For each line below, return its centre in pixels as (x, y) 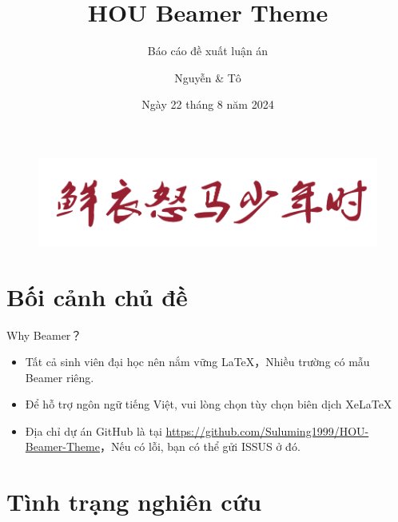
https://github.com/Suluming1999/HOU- (267, 430)
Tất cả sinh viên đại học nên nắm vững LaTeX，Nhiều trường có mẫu (197, 362)
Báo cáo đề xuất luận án (208, 51)
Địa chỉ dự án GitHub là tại (94, 430)
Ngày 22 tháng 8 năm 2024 (208, 104)
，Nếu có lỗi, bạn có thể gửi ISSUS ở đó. (200, 446)
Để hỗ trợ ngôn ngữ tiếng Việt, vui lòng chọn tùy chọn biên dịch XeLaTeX (209, 404)
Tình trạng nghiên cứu (134, 502)
